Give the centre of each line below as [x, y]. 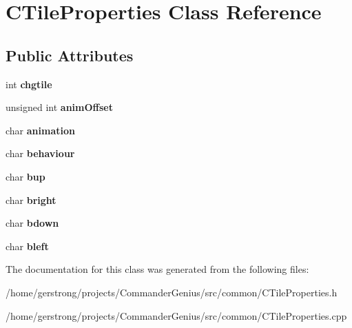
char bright [31, 199]
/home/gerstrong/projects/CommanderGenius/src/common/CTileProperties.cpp [176, 315]
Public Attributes [70, 55]
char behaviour [40, 153]
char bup [25, 176]
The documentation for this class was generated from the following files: [157, 269]
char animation [40, 130]
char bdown [32, 223]
